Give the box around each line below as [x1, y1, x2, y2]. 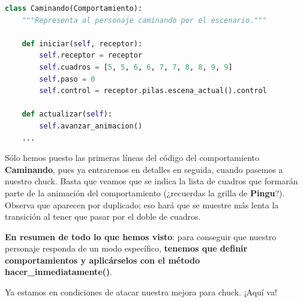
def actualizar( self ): [22, 110, 112, 119]
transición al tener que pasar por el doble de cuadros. [5, 210, 201, 223]
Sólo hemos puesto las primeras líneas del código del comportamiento [5, 151, 259, 164]
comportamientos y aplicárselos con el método [5, 253, 200, 266]
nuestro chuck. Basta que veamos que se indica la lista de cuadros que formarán [5, 175, 298, 187]
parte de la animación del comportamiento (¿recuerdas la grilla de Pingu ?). [5, 186, 285, 199]
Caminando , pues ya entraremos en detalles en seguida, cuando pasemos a [5, 163, 283, 175]
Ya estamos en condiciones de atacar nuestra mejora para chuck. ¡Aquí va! [5, 286, 277, 298]
